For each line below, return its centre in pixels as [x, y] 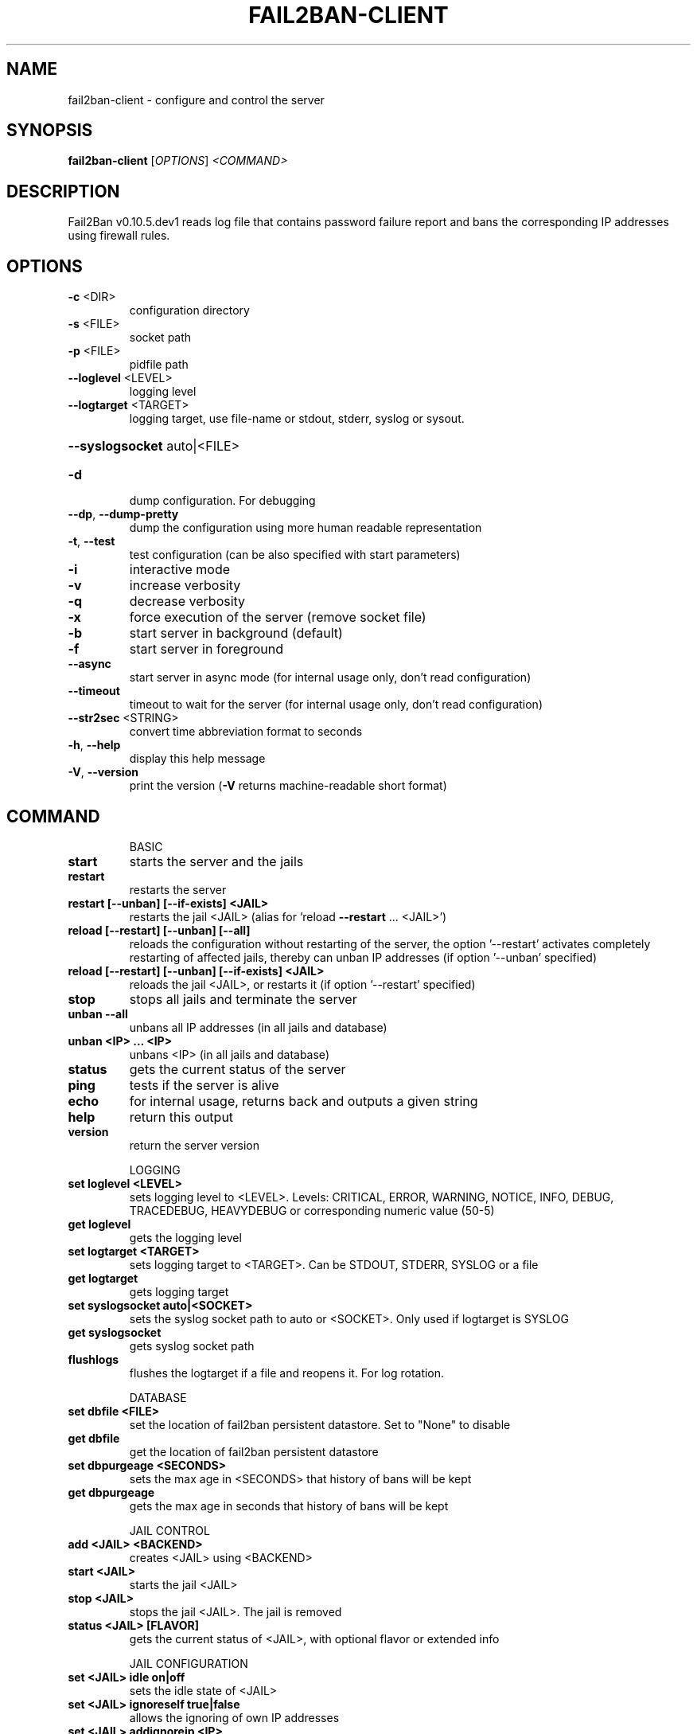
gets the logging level [185, 1237]
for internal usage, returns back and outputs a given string [304, 1101]
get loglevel [99, 1224]
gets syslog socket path [192, 1345]
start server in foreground [206, 649]
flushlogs [93, 1359]
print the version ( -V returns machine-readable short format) [288, 786]
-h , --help [94, 745]
